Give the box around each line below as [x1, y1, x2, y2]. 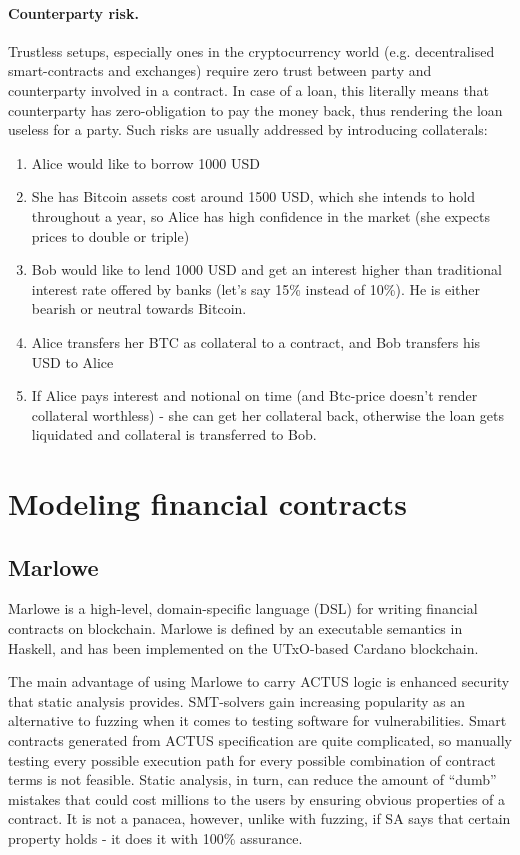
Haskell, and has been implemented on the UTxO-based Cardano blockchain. [8, 637, 479, 658]
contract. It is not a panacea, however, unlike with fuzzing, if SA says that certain [8, 808, 511, 829]
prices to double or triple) [31, 225, 190, 246]
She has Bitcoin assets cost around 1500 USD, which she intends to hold [31, 186, 475, 207]
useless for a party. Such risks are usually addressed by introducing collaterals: [8, 119, 488, 140]
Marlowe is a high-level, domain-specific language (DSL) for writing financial [8, 598, 478, 619]
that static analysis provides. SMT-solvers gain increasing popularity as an [8, 690, 465, 711]
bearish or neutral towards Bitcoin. [31, 298, 247, 319]
